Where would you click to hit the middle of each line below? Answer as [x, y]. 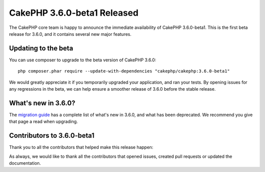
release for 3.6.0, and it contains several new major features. [70, 34]
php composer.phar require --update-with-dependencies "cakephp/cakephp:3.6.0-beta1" [124, 71]
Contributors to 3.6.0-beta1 [52, 135]
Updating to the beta [41, 48]
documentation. [25, 163]
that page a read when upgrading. [43, 122]
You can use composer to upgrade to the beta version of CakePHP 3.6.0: [83, 60]
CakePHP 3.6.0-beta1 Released [74, 13]
